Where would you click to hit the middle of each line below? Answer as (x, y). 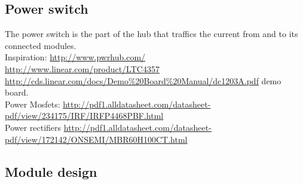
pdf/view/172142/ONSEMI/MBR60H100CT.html (96, 139)
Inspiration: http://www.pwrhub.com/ (75, 57)
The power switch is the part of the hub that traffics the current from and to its (151, 34)
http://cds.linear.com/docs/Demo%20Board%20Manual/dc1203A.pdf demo (143, 80)
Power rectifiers (33, 127)
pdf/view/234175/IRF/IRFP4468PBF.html (84, 116)
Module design (51, 171)
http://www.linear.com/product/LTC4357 (82, 68)
